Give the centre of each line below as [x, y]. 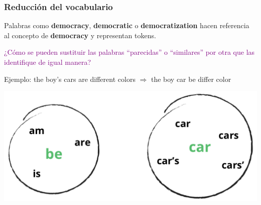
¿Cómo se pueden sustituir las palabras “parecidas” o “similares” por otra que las [129, 52]
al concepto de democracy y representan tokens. [80, 35]
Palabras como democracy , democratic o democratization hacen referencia [127, 25]
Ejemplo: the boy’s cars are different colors [70, 79]
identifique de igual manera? [48, 62]
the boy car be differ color [191, 79]
